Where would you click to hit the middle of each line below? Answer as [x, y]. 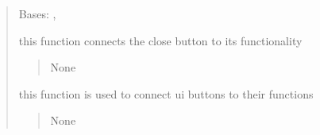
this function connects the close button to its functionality [160, 40]
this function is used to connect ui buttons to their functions [166, 93]
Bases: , [37, 13]
